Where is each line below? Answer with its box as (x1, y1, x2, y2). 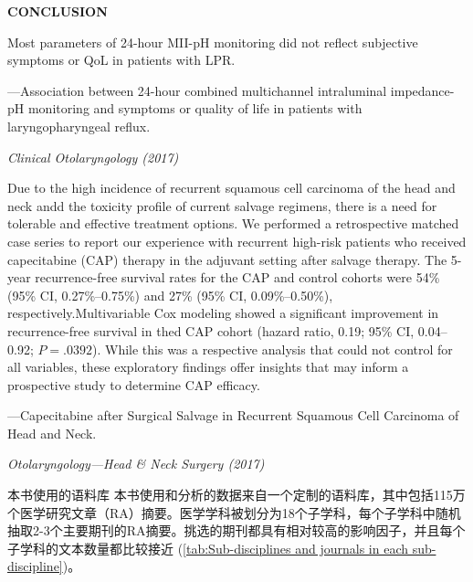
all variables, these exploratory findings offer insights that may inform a (7, 357, 409, 376)
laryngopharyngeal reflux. (7, 116, 151, 135)
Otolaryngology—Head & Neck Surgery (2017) (7, 454, 265, 473)
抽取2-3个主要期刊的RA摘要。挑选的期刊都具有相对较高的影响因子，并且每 (7, 521, 453, 540)
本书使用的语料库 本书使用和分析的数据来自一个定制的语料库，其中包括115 (7, 485, 453, 504)
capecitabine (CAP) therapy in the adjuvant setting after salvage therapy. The (7, 249, 447, 269)
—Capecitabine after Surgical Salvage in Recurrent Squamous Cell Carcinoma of (7, 406, 459, 425)
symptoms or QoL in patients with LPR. (7, 50, 236, 69)
